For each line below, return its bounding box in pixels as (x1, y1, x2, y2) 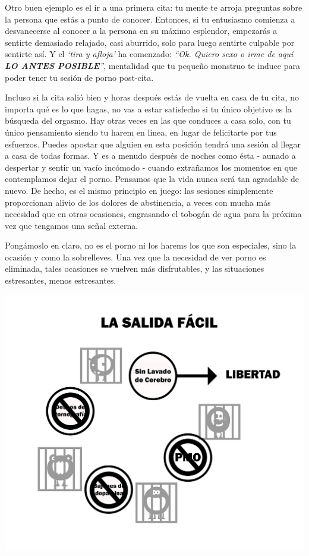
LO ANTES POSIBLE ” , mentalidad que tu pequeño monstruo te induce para (5, 59, 300, 71)
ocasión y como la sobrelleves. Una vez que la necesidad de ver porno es (5, 250, 266, 263)
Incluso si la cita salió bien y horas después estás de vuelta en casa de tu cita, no (5, 91, 299, 103)
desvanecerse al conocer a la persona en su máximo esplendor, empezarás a (5, 24, 278, 37)
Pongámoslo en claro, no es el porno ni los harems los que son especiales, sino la (5, 239, 297, 252)
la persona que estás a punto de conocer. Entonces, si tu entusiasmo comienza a (5, 12, 295, 25)
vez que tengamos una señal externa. (5, 219, 138, 231)
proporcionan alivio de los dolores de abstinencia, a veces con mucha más (5, 196, 271, 208)
